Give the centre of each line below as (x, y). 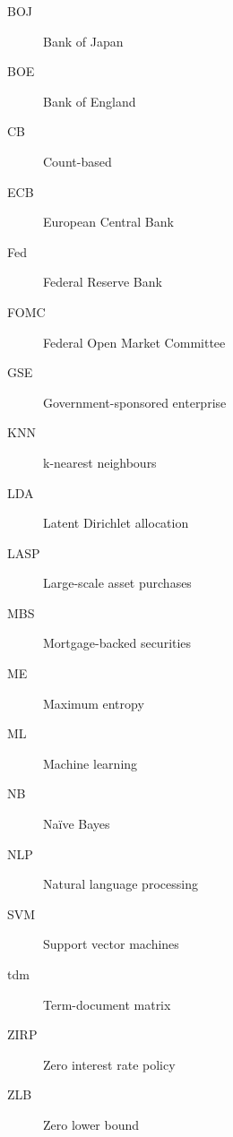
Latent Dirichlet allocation (116, 523)
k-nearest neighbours (100, 462)
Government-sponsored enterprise (135, 402)
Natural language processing (121, 884)
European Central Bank (108, 222)
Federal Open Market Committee (134, 342)
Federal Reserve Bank (103, 282)
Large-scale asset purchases (117, 583)
